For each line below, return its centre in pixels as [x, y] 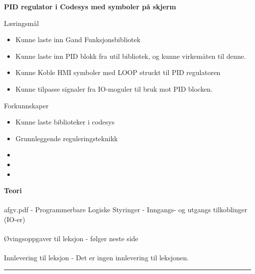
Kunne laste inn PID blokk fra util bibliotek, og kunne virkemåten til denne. [131, 56]
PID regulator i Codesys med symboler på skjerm [90, 6]
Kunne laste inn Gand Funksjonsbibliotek [78, 39]
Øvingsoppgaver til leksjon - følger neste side [71, 238]
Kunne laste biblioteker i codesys [65, 122]
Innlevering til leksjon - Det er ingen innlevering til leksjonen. [96, 258]
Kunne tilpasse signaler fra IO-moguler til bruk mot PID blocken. [114, 88]
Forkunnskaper [26, 105]
